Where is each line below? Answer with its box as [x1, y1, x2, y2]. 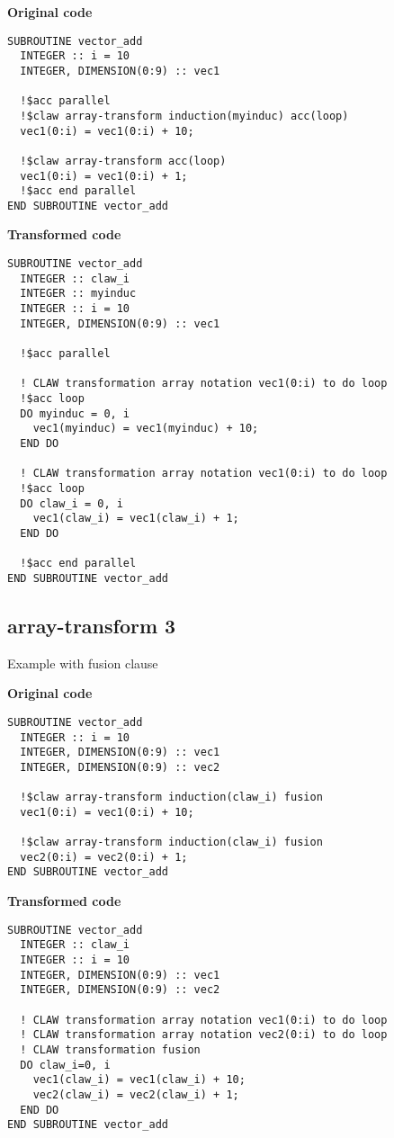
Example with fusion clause [7, 653, 158, 672]
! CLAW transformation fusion [20, 1043, 201, 1056]
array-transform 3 [7, 611, 176, 639]
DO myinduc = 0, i [20, 407, 130, 420]
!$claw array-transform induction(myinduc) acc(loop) [20, 109, 349, 122]
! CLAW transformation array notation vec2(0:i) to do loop [20, 1028, 388, 1042]
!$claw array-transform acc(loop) [20, 154, 227, 167]
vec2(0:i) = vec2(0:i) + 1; [20, 850, 188, 864]
